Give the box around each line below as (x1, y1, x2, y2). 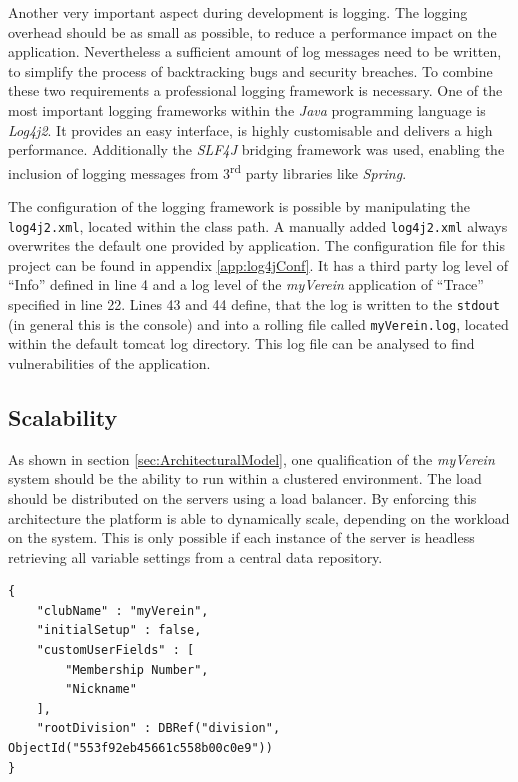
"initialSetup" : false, (36, 623, 202, 638)
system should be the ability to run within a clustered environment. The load (8, 468, 482, 489)
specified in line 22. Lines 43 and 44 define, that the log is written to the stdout (8, 294, 500, 315)
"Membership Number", (65, 662, 209, 677)
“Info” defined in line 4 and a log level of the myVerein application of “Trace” (8, 274, 484, 295)
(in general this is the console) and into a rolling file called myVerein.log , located (8, 313, 509, 334)
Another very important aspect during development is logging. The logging (8, 2, 468, 22)
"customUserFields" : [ (36, 643, 195, 658)
